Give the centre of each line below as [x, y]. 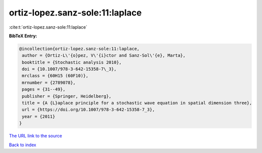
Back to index [23, 145]
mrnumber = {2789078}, [49, 83]
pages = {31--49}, [44, 89]
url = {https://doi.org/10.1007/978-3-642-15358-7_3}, [89, 110]
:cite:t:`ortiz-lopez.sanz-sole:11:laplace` [48, 27]
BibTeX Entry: [23, 36]
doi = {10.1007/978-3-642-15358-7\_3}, [69, 69]
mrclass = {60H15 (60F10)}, [55, 76]
